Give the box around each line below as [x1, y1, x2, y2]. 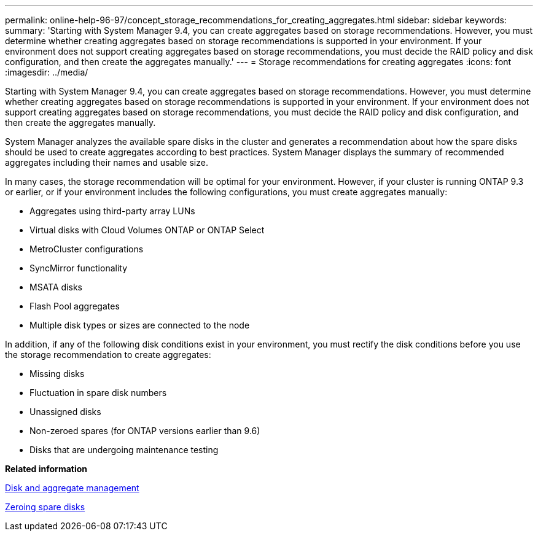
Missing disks [29, 368, 85, 379]
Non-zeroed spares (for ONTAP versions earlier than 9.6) [29, 425, 260, 436]
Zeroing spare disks [5, 502, 85, 512]
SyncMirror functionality [29, 263, 128, 273]
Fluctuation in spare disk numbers [29, 387, 167, 398]
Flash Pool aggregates [29, 301, 120, 311]
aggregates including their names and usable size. [5, 157, 208, 168]
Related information [5, 464, 88, 474]
